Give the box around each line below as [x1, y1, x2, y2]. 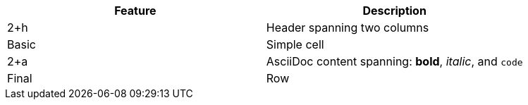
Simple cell [266, 37, 324, 51]
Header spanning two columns [266, 20, 429, 35]
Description [362, 4, 426, 18]
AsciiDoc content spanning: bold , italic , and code [266, 54, 523, 68]
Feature [114, 4, 156, 18]
